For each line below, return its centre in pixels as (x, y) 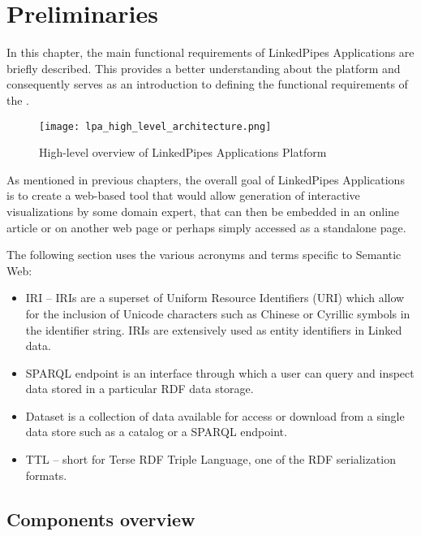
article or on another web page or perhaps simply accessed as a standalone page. (206, 227)
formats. (46, 475)
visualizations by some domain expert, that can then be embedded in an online (203, 211)
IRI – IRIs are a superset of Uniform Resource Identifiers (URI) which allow (215, 298)
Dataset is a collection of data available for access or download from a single (215, 415)
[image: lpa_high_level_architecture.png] (155, 126)
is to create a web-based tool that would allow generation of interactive (183, 195)
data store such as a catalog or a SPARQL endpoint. (156, 432)
